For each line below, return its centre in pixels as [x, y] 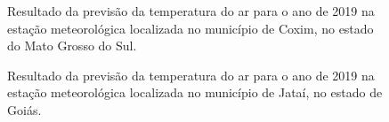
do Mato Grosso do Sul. [72, 46]
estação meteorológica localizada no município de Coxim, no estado [190, 28]
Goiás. [24, 109]
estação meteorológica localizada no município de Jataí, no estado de [195, 92]
